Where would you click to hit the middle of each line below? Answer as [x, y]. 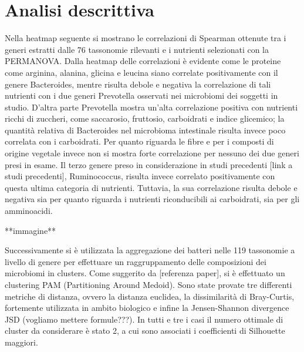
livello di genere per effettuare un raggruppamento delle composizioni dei [136, 261]
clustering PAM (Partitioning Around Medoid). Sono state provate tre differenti [148, 284]
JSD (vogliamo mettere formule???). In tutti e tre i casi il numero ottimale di [144, 319]
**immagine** [31, 230]
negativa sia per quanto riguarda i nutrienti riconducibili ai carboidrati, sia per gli [152, 199]
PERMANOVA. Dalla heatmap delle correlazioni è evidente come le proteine [143, 61]
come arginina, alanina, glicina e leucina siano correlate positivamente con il [141, 72]
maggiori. [21, 342]
